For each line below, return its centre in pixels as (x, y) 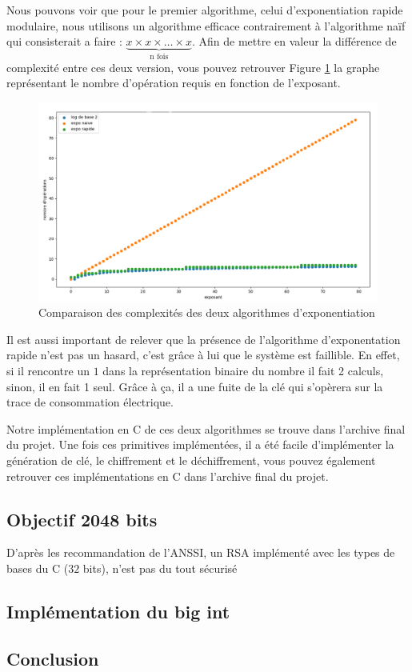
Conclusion (53, 658)
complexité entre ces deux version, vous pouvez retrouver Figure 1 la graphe (193, 67)
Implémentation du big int (118, 611)
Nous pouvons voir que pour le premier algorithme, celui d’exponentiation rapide (205, 10)
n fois (159, 57)
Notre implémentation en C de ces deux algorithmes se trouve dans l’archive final (206, 428)
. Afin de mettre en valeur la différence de (294, 41)
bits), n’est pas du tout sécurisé (160, 568)
